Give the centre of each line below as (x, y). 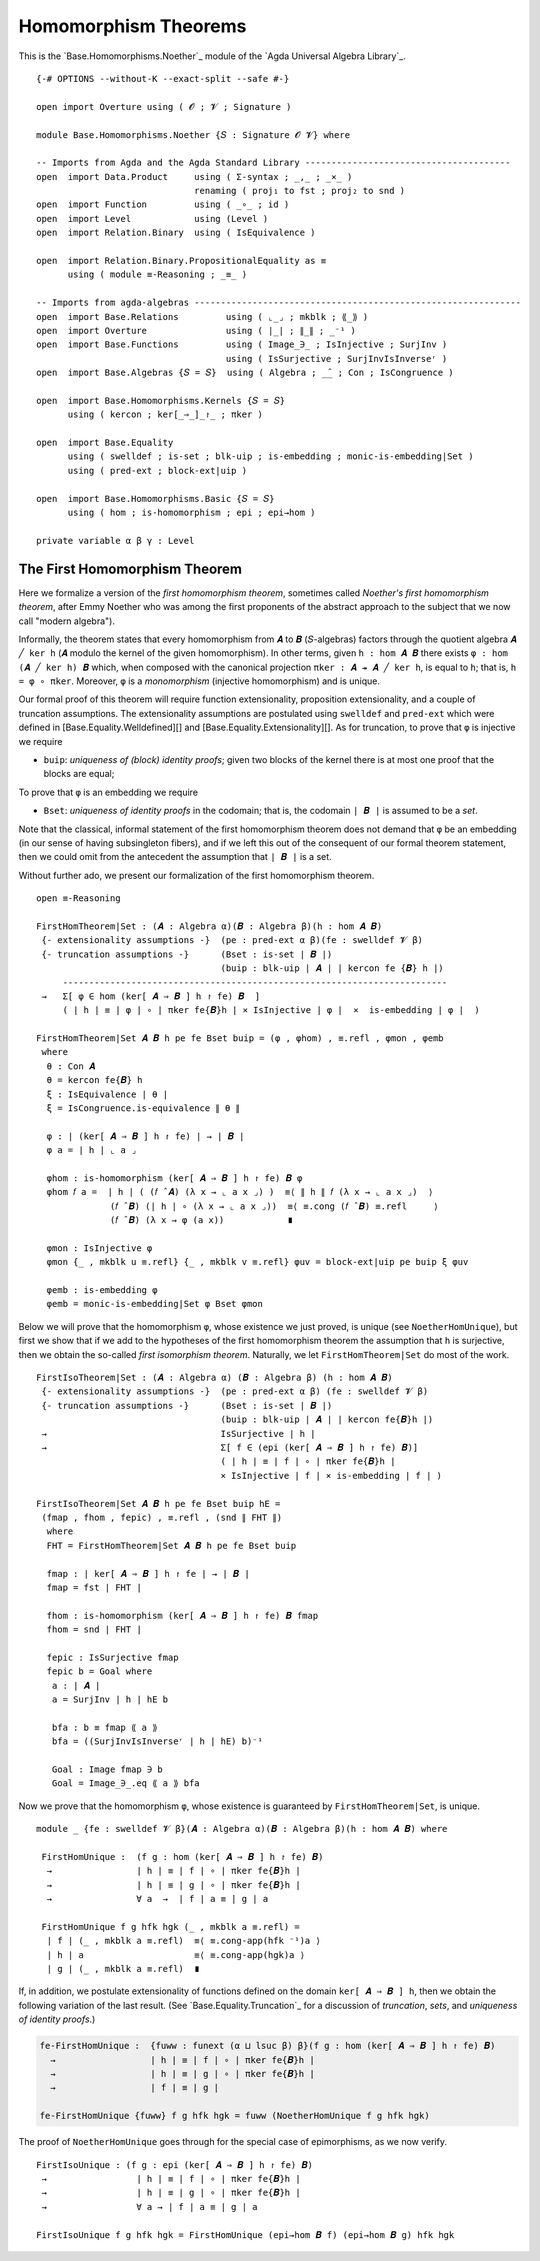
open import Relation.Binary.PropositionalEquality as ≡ (181, 261)
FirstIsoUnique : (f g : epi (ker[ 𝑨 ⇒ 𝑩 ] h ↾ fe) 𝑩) (175, 2164)
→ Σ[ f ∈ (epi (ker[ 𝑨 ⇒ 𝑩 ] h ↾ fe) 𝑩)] (230, 1447)
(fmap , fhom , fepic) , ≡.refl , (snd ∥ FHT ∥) (162, 1517)
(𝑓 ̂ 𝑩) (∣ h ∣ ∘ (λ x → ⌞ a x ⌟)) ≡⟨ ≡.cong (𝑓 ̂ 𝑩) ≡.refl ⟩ (274, 1206)
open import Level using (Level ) (152, 218)
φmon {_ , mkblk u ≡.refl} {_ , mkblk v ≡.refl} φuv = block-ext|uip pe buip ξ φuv (257, 1262)
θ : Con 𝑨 (71, 1066)
